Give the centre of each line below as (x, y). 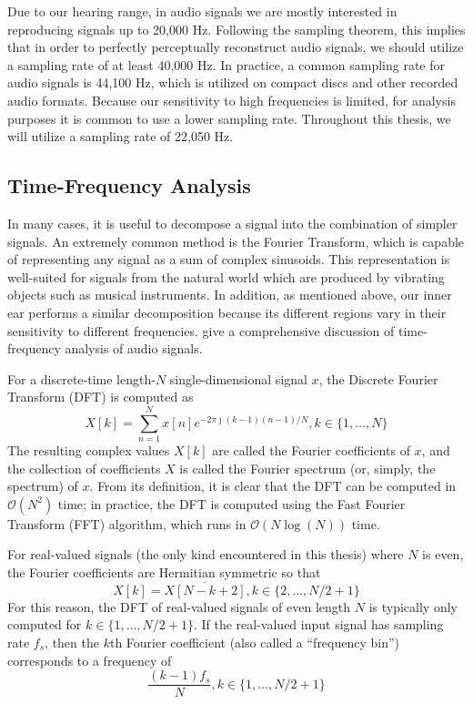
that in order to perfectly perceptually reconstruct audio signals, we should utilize (236, 47)
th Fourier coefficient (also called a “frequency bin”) (255, 642)
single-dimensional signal (238, 378)
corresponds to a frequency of (90, 660)
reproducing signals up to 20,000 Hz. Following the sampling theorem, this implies (236, 29)
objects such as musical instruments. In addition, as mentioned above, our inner (230, 295)
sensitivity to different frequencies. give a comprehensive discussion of (201, 330)
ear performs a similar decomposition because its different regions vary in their (227, 312)
